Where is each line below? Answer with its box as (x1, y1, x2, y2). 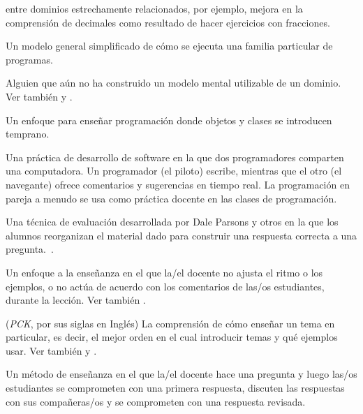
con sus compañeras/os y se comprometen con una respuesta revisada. (6, 394, 306, 408)
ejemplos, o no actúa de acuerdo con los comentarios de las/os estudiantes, (6, 279, 325, 293)
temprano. (6, 126, 50, 141)
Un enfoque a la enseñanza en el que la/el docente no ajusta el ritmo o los (6, 265, 323, 279)
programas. (6, 52, 53, 66)
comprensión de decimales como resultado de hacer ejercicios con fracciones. (6, 15, 330, 29)
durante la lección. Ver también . (6, 293, 146, 307)
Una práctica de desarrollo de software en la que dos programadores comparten (6, 149, 344, 164)
